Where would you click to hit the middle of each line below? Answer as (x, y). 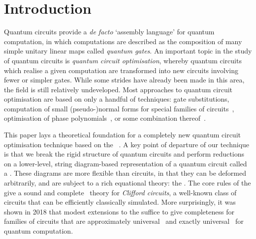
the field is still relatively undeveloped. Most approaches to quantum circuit (118, 89)
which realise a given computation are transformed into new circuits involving (121, 70)
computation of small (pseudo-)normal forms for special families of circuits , (119, 108)
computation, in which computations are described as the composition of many (123, 41)
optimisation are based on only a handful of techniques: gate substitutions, (117, 99)
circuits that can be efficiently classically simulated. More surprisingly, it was (120, 202)
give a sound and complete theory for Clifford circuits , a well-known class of (120, 192)
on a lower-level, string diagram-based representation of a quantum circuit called (126, 163)
